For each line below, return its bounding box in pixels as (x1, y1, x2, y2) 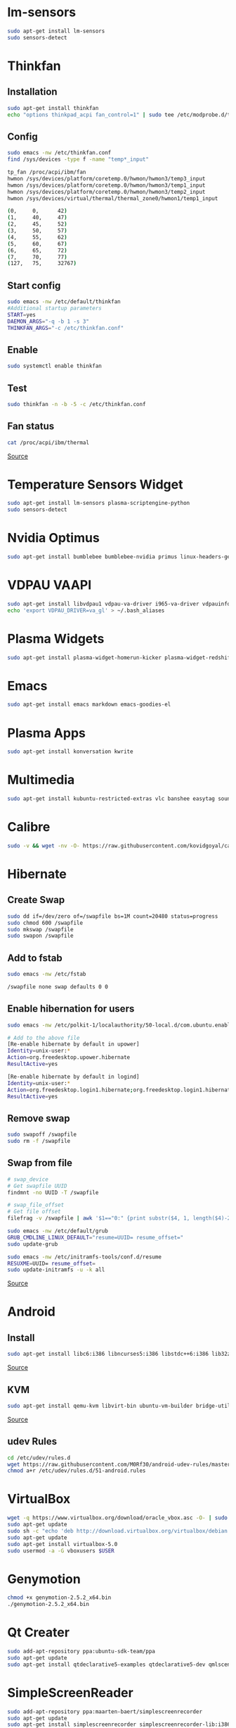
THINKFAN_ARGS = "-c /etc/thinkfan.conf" (7, 324, 124, 331)
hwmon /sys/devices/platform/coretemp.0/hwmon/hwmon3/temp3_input (7, 175, 206, 182)
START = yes (7, 311, 37, 318)
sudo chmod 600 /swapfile (7, 919, 83, 926)
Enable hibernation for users (7, 1003, 135, 1015)
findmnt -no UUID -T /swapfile (7, 1189, 99, 1196)
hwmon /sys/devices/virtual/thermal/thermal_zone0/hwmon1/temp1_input (7, 195, 218, 202)
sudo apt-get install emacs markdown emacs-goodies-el (7, 701, 171, 709)
